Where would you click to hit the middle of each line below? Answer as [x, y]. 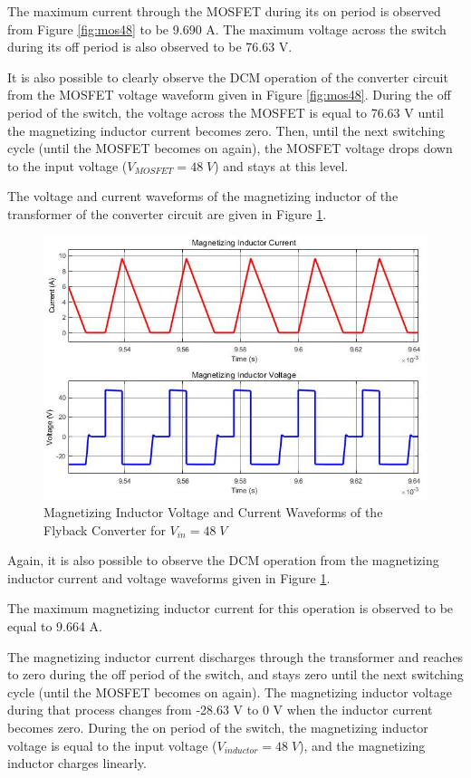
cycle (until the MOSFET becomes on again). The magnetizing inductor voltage [230, 692]
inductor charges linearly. [77, 763]
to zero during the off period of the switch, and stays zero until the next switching [235, 674]
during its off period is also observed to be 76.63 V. [150, 47]
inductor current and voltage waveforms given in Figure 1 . [169, 577]
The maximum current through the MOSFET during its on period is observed [224, 11]
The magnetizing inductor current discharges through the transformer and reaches [235, 656]
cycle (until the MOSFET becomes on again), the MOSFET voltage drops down [230, 148]
